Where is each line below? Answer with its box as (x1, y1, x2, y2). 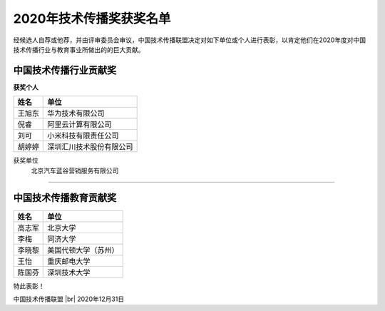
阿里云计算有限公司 (47, 120, 112, 130)
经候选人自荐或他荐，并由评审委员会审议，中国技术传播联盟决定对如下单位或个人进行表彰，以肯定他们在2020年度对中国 (13, 36, 366, 44)
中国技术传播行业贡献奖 (13, 64, 117, 76)
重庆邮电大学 (47, 256, 91, 266)
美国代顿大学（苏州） (47, 245, 119, 255)
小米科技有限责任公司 (47, 131, 119, 141)
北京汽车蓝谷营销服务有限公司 (31, 166, 119, 175)
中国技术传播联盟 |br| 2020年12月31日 (13, 295, 125, 303)
